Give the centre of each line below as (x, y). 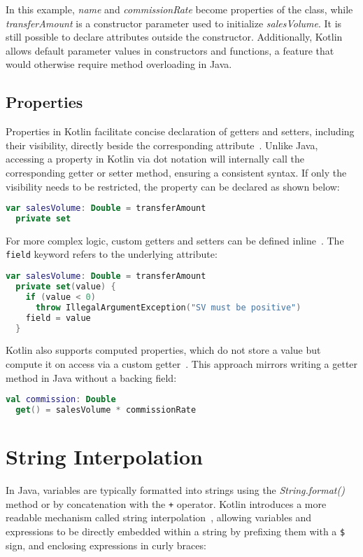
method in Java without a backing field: (91, 377)
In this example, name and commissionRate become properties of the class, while (179, 9)
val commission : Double (61, 400)
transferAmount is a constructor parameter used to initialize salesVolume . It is (174, 23)
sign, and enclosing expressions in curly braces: (106, 545)
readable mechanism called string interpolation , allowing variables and (159, 517)
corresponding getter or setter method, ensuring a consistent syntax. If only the (176, 172)
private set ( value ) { (66, 287)
